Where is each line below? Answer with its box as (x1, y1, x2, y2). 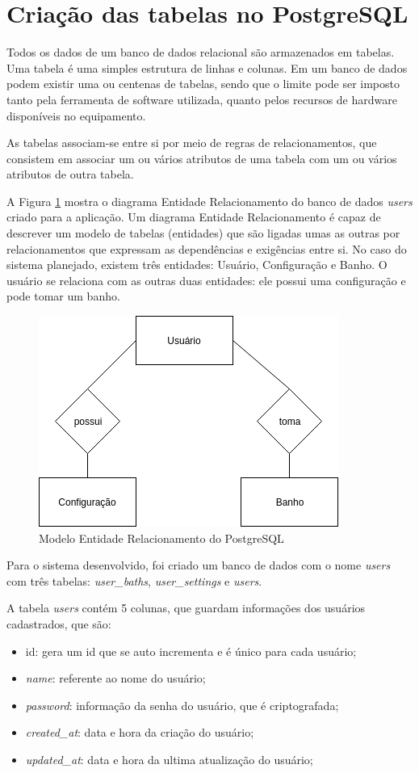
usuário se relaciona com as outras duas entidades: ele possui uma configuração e (6, 271, 406, 288)
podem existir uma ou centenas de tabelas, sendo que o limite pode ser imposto (6, 75, 400, 92)
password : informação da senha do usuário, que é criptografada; (25, 696, 339, 713)
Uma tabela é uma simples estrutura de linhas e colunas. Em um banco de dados (6, 59, 408, 76)
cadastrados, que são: (6, 615, 111, 632)
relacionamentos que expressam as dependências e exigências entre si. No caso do (6, 240, 407, 257)
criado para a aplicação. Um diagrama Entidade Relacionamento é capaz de (6, 208, 381, 225)
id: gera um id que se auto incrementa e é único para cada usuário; (25, 642, 357, 659)
